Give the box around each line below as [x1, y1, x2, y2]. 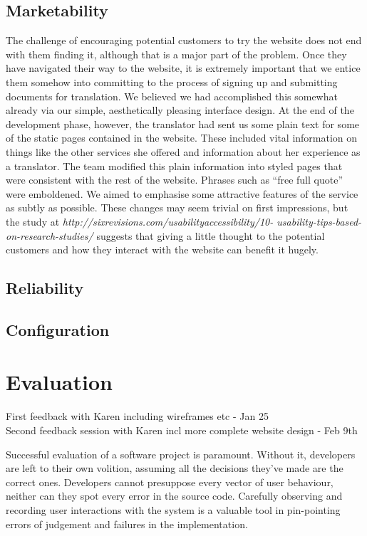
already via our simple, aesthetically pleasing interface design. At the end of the [6, 103, 354, 117]
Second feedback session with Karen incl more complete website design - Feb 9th [6, 422, 358, 437]
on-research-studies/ [6, 228, 93, 243]
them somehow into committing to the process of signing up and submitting [6, 74, 338, 89]
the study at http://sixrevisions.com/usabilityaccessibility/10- [6, 214, 274, 228]
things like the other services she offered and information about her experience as [6, 144, 361, 159]
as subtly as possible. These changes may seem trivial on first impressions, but [6, 200, 348, 215]
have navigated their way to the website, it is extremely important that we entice [6, 61, 361, 75]
